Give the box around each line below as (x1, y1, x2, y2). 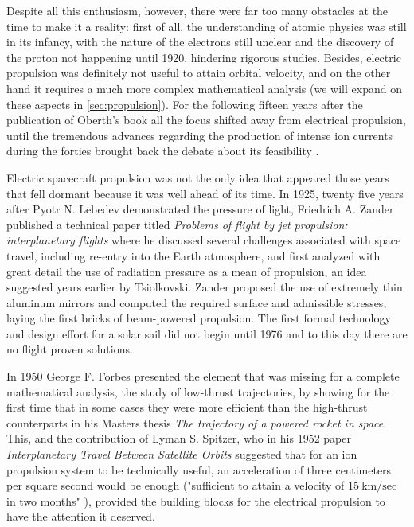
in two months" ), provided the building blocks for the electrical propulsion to (6, 492, 385, 509)
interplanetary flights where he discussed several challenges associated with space (6, 232, 401, 248)
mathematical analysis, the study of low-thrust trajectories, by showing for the (6, 383, 390, 400)
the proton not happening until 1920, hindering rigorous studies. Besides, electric (6, 49, 401, 65)
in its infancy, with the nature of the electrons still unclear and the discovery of (6, 33, 394, 50)
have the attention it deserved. (6, 508, 155, 525)
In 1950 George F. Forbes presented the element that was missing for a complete (6, 368, 400, 385)
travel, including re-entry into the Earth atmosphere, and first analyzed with (6, 247, 381, 263)
